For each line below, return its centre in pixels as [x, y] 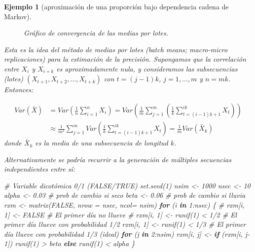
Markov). [18, 16]
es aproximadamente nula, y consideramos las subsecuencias [147, 68]
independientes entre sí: [40, 169]
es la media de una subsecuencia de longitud [102, 143]
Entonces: [19, 90]
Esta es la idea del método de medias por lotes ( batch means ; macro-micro [116, 49]
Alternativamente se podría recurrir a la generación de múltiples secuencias [118, 159]
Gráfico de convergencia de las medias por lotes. [96, 33]
